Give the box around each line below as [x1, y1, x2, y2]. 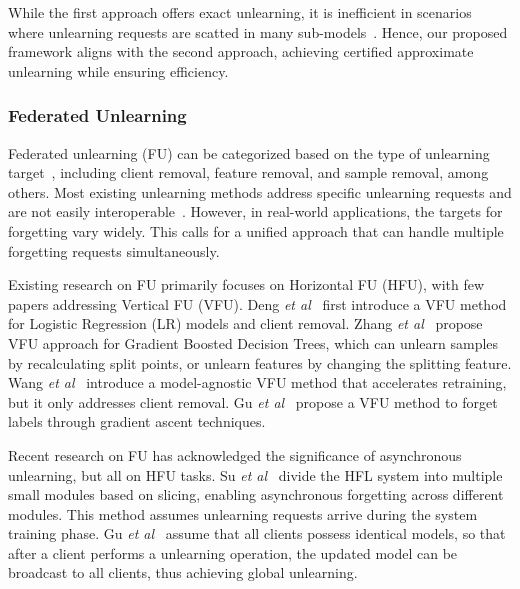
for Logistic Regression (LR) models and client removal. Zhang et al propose [8, 313, 483, 334]
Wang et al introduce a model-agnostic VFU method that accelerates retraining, [8, 372, 507, 393]
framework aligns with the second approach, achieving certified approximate [8, 41, 474, 62]
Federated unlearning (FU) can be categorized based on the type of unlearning [8, 142, 490, 163]
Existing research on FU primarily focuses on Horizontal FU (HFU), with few [8, 274, 485, 295]
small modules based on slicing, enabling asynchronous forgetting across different [8, 484, 504, 505]
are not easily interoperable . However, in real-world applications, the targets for [8, 201, 503, 222]
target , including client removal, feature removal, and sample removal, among [8, 162, 489, 183]
